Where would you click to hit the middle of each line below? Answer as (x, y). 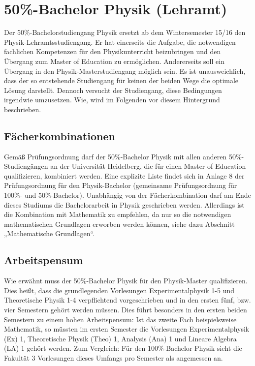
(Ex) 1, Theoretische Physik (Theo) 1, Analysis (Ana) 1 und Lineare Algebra (120, 338)
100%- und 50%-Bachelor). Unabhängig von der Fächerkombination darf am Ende (127, 195)
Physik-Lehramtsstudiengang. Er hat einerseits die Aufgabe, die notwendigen (120, 42)
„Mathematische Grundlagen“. (49, 233)
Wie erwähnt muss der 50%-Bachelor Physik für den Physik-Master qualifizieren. (126, 281)
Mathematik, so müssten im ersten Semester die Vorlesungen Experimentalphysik (127, 329)
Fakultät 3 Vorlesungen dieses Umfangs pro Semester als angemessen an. (113, 357)
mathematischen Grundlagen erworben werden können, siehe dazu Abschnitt (119, 224)
